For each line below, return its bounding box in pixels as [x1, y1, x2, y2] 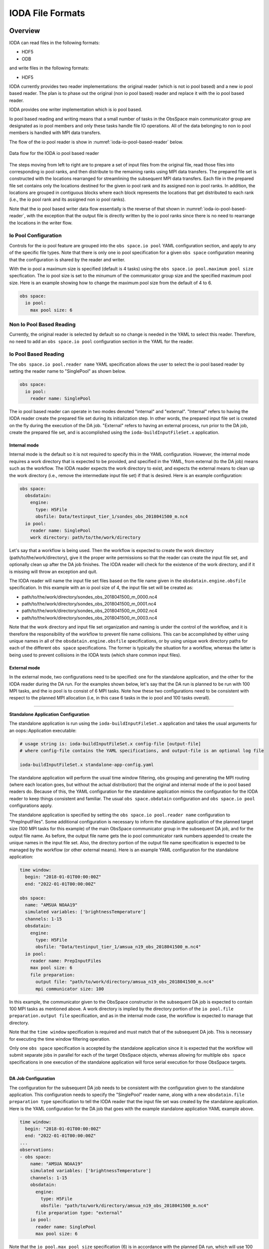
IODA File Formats [9, 7, 85, 18]
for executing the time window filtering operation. [9, 1036, 111, 1042]
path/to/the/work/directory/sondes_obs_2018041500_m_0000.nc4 [21, 594, 157, 600]
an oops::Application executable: [9, 727, 77, 733]
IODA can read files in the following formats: [9, 40, 100, 46]
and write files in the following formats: [9, 65, 89, 71]
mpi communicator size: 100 [35, 986, 104, 992]
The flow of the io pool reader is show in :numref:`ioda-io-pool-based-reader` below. [9, 139, 184, 145]
